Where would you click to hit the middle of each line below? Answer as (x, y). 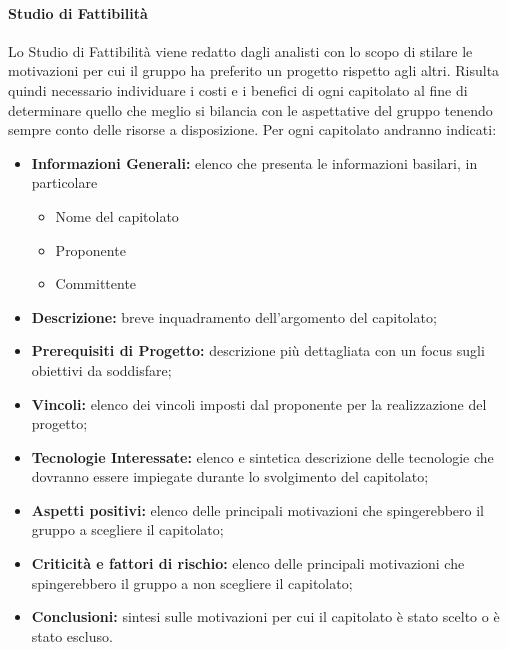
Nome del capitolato (117, 215)
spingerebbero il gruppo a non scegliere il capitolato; (192, 582)
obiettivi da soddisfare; (101, 369)
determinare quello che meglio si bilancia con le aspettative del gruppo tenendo (250, 109)
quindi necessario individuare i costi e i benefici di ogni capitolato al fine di (238, 89)
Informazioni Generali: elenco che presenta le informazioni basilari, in (254, 162)
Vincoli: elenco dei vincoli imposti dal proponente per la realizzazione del (259, 403)
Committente (96, 283)
